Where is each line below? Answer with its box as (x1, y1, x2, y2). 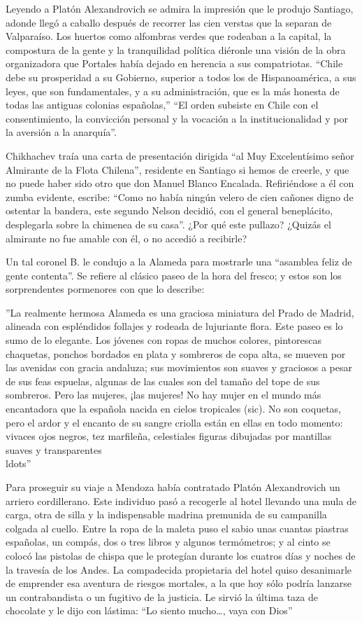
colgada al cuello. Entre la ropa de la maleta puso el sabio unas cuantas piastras (6, 520, 349, 535)
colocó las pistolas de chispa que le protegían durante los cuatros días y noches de (6, 548, 356, 562)
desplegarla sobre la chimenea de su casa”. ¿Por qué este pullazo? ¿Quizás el (6, 216, 331, 231)
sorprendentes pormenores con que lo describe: (6, 282, 205, 296)
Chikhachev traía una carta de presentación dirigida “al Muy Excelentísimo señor (6, 148, 354, 163)
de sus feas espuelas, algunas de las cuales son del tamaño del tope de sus (6, 373, 320, 388)
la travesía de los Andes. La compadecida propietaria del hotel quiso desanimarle (6, 562, 352, 576)
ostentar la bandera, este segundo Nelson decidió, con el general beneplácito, (6, 203, 333, 218)
